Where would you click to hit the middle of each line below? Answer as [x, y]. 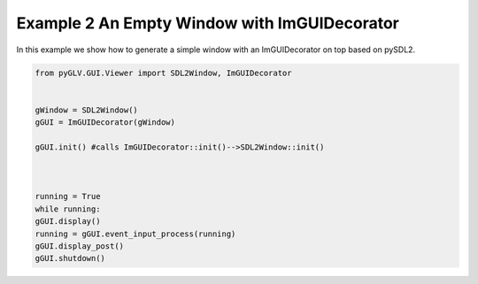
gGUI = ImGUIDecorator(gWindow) [105, 123]
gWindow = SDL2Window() [87, 110]
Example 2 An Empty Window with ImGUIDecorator [208, 23]
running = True [68, 196]
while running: [68, 209]
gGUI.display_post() [79, 246]
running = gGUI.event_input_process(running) [135, 234]
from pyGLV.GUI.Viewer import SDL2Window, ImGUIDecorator [163, 73]
